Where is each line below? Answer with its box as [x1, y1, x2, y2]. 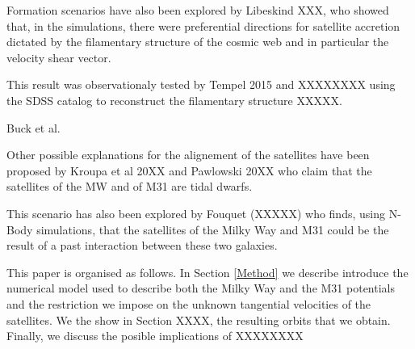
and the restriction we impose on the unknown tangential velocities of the [6, 295, 371, 312]
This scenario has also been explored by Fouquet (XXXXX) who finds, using [6, 204, 385, 221]
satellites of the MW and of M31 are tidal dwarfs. [6, 178, 253, 195]
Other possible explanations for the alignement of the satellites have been [6, 146, 370, 163]
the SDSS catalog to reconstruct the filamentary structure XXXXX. [6, 91, 342, 108]
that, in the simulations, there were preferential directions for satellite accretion [6, 17, 400, 34]
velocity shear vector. [6, 48, 111, 65]
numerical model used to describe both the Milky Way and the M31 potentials [6, 280, 395, 296]
